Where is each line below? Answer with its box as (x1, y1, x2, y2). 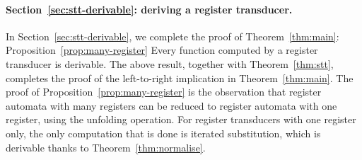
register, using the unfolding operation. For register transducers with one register (6, 112, 356, 127)
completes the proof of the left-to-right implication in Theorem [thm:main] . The (6, 70, 354, 85)
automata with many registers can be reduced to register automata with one (6, 98, 337, 113)
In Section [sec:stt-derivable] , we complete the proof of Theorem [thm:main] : (6, 28, 339, 43)
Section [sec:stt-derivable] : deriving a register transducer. (6, 1, 293, 16)
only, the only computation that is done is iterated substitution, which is (6, 125, 321, 140)
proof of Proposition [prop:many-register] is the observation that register (6, 84, 322, 99)
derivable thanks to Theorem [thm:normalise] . (6, 139, 206, 154)
